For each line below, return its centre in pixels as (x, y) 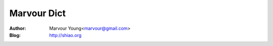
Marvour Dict (37, 13)
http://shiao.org (65, 35)
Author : (18, 28)
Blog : (15, 35)
